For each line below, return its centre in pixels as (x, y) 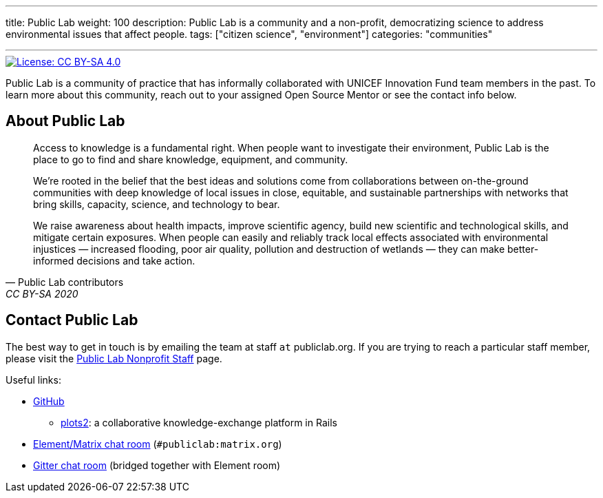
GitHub (49, 401)
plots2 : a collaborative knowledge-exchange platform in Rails (199, 422)
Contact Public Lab (72, 320)
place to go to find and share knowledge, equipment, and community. (191, 159)
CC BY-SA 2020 (42, 293)
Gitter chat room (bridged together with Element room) (157, 465)
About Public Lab (65, 121)
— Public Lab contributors (65, 282)
